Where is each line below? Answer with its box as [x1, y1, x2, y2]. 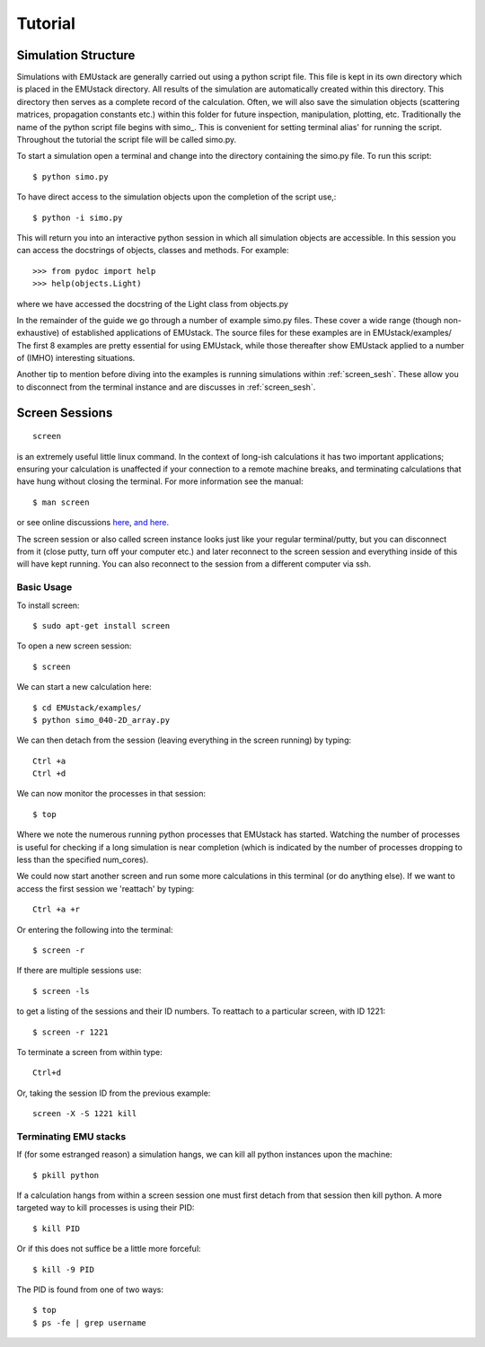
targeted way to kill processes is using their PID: [16, 1202, 195, 1213]
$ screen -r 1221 [32, 1026, 109, 1037]
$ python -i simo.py [32, 212, 123, 223]
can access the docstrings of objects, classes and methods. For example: [16, 245, 289, 256]
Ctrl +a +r [32, 904, 81, 915]
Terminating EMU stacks [16, 1130, 127, 1142]
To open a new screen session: [16, 640, 132, 651]
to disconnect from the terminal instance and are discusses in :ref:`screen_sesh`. [16, 382, 316, 392]
